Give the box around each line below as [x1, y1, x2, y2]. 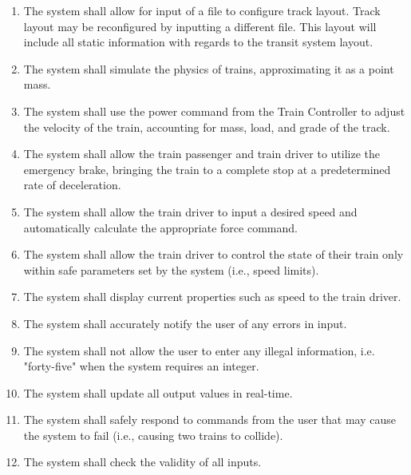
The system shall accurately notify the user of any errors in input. [23, 315, 347, 331]
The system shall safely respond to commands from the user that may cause [23, 411, 396, 428]
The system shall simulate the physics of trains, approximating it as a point [23, 60, 394, 77]
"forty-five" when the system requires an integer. [23, 358, 259, 374]
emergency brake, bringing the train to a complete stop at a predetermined [23, 160, 391, 177]
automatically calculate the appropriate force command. [23, 219, 298, 236]
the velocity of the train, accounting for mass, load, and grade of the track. [23, 118, 390, 135]
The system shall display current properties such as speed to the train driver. [23, 288, 401, 305]
